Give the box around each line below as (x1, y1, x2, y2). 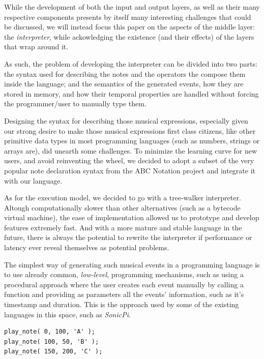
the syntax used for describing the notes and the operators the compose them (4, 68, 246, 79)
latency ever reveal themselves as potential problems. (4, 242, 169, 253)
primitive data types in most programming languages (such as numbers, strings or (4, 135, 260, 146)
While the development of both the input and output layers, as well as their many (4, 2, 260, 12)
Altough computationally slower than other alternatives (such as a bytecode (4, 202, 241, 213)
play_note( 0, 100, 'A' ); (4, 328, 95, 336)
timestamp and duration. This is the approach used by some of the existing (4, 299, 239, 310)
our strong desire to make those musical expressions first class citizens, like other (4, 125, 256, 136)
